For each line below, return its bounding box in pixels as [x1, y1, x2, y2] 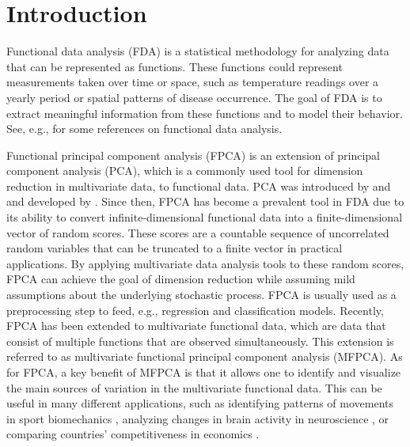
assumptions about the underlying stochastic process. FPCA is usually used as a [6, 286, 397, 303]
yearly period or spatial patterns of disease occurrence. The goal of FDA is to [6, 89, 382, 105]
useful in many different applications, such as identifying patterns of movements [6, 395, 393, 411]
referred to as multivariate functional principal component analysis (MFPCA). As [6, 348, 403, 365]
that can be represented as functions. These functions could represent [6, 58, 343, 74]
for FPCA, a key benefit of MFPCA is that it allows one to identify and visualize [6, 364, 401, 380]
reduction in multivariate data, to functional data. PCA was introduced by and [6, 177, 391, 194]
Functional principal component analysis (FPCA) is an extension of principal [6, 146, 380, 163]
